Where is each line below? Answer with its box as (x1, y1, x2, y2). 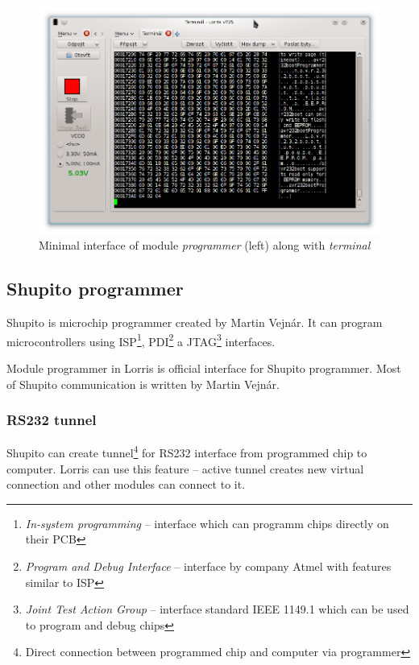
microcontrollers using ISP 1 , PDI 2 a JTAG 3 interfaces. (6, 330, 276, 349)
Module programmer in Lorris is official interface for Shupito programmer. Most (6, 360, 401, 377)
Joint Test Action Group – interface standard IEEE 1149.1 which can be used (25, 601, 409, 617)
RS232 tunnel (6, 410, 97, 430)
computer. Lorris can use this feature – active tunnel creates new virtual (6, 460, 364, 477)
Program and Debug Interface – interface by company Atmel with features (25, 558, 392, 575)
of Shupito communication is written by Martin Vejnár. (6, 375, 280, 392)
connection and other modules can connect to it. (6, 476, 246, 493)
